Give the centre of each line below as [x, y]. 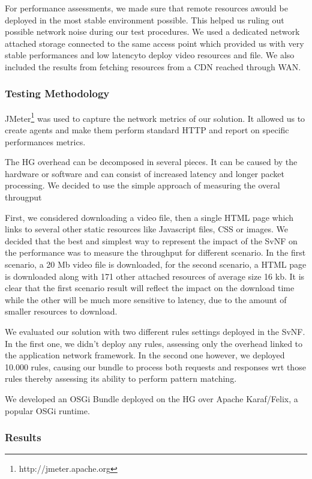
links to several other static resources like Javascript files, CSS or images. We [146, 229]
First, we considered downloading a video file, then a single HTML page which [149, 217]
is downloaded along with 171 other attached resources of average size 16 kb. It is [155, 276]
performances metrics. [45, 141]
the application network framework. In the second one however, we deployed [145, 355]
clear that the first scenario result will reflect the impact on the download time [150, 288]
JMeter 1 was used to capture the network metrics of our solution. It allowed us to [155, 117]
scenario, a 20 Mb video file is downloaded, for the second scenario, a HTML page [156, 264]
